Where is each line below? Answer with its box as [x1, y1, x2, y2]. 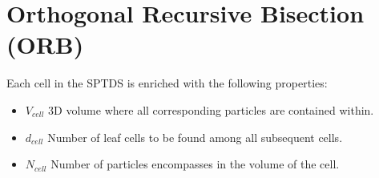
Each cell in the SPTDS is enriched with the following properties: [6, 75, 328, 91]
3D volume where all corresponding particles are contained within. [48, 101, 374, 118]
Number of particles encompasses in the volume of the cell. [50, 156, 340, 172]
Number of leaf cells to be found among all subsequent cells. [47, 128, 343, 145]
